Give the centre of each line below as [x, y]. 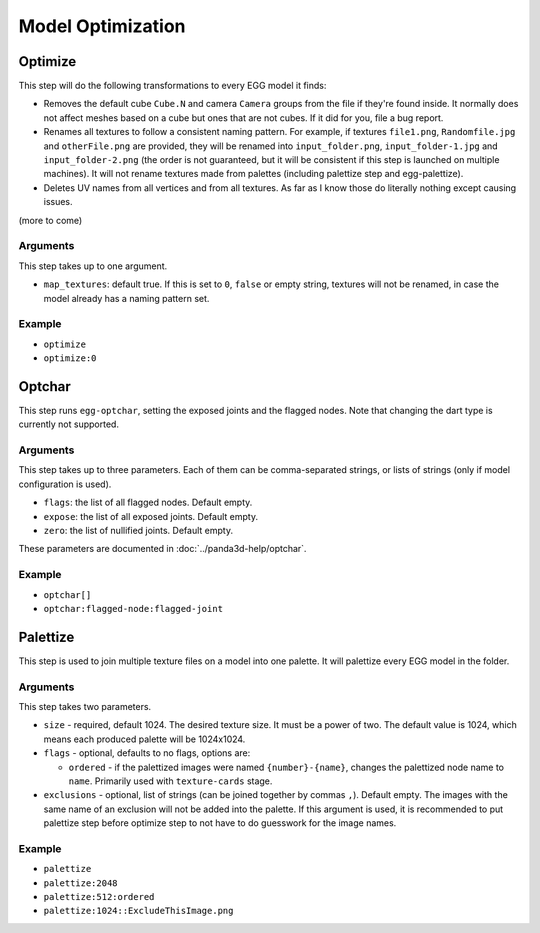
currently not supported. [69, 424]
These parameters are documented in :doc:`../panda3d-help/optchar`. [162, 549]
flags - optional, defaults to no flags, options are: [147, 753]
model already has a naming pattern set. [126, 298]
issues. [58, 202]
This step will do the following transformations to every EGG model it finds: [172, 86]
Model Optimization [102, 26]
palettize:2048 [81, 883]
